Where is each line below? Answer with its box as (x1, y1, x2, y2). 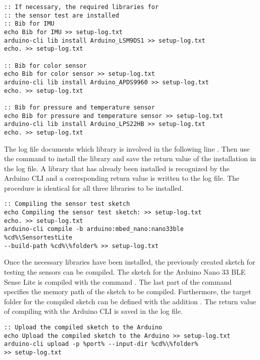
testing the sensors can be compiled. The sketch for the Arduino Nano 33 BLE (4, 267, 245, 277)
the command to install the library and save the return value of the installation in (4, 153, 256, 164)
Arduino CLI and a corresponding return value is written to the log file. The (4, 173, 239, 183)
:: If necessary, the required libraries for (4, 4, 159, 11)
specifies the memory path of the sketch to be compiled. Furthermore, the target (4, 286, 251, 297)
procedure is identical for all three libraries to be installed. (4, 182, 184, 193)
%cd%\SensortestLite (4, 234, 73, 242)
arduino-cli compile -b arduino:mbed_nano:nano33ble (4, 225, 184, 233)
